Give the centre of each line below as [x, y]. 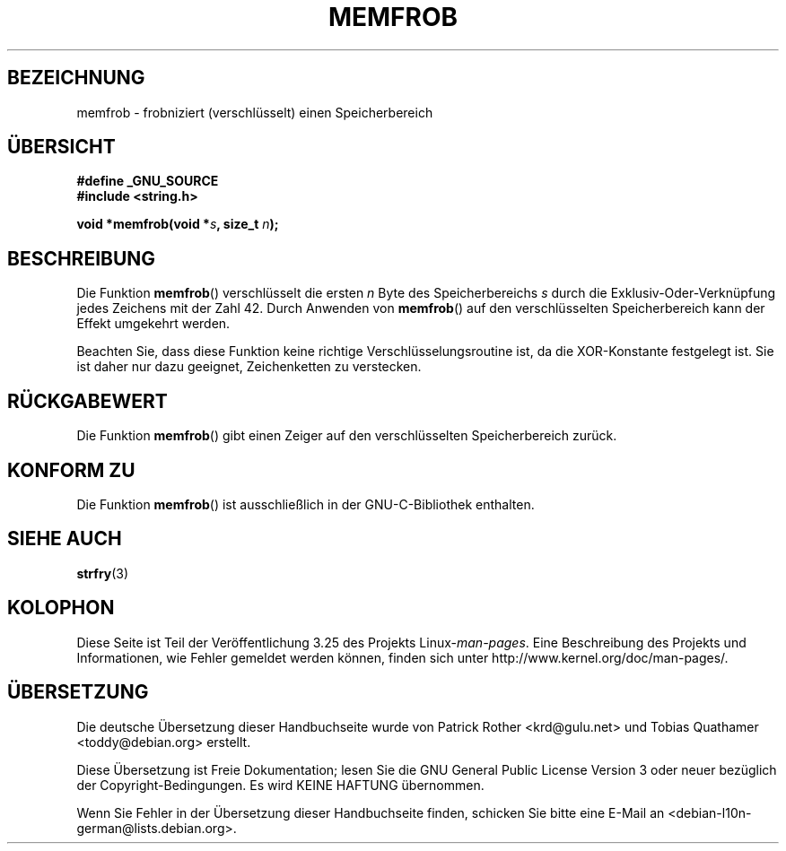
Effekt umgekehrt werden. [153, 324]
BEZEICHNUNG [76, 78]
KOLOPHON [61, 608]
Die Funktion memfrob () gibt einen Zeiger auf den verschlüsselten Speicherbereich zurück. [347, 436]
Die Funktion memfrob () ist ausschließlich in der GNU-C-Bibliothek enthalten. [306, 504]
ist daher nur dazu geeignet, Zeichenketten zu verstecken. [249, 367]
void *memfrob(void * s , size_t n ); [178, 224]
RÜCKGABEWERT [87, 401]
